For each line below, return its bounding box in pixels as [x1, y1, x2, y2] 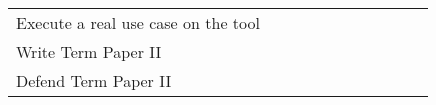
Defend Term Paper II [16, 69, 172, 92]
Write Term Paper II [16, 40, 162, 63]
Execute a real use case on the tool [16, 11, 260, 34]
